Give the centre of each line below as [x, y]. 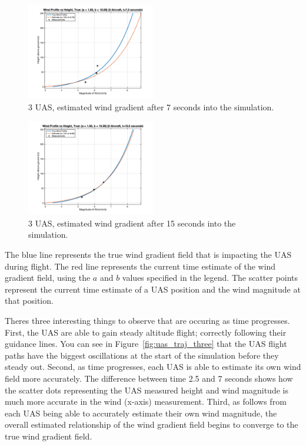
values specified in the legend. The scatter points [210, 278]
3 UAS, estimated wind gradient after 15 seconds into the [132, 223]
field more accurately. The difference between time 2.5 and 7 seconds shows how [149, 378]
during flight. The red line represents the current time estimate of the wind [140, 266]
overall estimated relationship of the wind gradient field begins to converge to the [152, 424]
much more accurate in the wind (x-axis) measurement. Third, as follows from [146, 401]
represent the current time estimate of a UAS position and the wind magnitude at [153, 289]
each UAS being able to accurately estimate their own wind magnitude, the [141, 413]
